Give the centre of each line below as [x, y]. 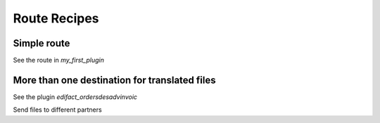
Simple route [42, 43]
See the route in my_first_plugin [59, 60]
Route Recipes [56, 18]
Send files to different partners [57, 110]
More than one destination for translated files [114, 80]
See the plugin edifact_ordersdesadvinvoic [75, 97]
